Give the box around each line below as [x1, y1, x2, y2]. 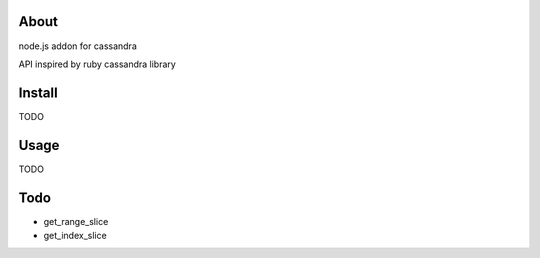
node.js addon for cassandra [18, 40, 137, 52]
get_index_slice [43, 230, 107, 242]
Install [18, 84, 59, 101]
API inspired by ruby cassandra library [18, 58, 177, 70]
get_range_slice [43, 215, 109, 227]
